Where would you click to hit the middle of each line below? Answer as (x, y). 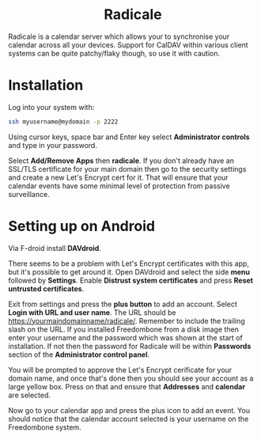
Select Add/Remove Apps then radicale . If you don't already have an (121, 161)
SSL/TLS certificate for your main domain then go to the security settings (127, 169)
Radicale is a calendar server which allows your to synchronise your (119, 36)
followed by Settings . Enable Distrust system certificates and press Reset (130, 280)
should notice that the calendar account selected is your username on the (129, 419)
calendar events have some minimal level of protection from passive (119, 186)
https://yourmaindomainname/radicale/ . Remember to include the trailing (127, 321)
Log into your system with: (51, 107)
